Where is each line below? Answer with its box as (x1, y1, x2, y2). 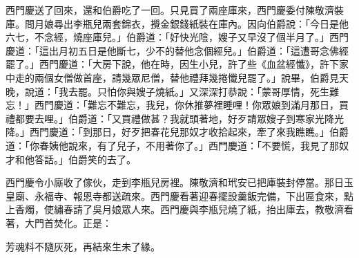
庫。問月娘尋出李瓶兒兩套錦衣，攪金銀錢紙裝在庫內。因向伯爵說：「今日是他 (6, 16, 349, 30)
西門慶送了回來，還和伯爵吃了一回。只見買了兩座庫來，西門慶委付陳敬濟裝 (6, 3, 344, 17)
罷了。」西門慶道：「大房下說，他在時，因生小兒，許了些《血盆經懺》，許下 (6, 57, 339, 71)
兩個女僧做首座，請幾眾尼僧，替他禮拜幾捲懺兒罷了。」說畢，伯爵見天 (34, 70, 349, 84)
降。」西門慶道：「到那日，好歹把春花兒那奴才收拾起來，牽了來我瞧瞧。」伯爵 (6, 125, 349, 139)
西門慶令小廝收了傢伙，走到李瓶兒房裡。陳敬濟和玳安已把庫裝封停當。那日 (6, 175, 344, 190)
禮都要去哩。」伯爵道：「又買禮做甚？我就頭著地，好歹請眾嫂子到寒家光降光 (6, 111, 344, 125)
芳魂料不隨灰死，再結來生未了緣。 (6, 239, 160, 253)
